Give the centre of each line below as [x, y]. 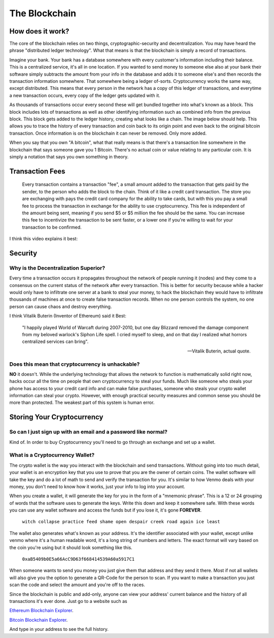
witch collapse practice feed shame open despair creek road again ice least [121, 522]
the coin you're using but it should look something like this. [71, 547]
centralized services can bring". [55, 342]
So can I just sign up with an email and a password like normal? [88, 432]
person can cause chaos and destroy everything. [61, 306]
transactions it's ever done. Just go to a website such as [68, 601]
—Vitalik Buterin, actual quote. [219, 351]
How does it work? [39, 31]
